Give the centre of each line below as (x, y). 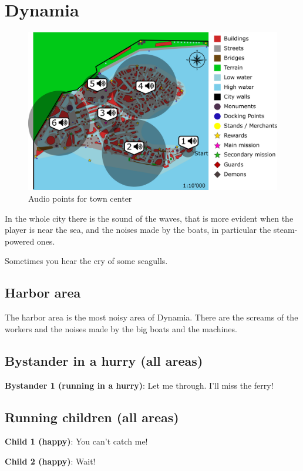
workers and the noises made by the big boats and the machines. (121, 328)
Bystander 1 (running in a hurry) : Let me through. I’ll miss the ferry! (139, 385)
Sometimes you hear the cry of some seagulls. (86, 261)
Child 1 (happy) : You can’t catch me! (76, 441)
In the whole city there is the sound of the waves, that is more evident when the (149, 218)
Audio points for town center (80, 198)
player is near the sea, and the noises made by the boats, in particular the (138, 230)
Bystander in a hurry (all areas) (104, 360)
